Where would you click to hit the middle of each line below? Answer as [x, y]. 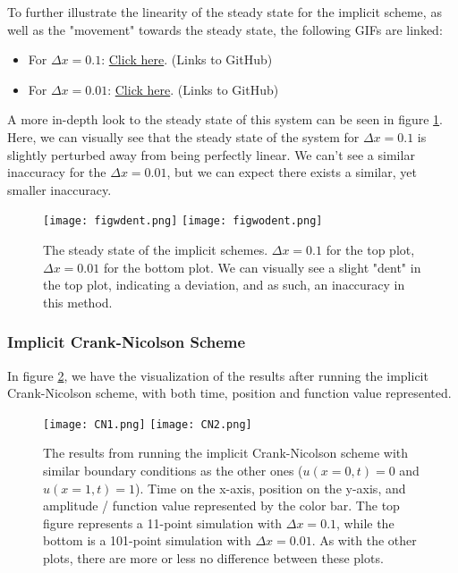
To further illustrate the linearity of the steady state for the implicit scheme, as [225, 12]
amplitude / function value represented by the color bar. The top [221, 506]
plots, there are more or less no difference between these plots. [213, 558]
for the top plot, [370, 249]
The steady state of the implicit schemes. [156, 249]
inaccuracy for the [57, 172]
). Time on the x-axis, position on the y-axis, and [271, 488]
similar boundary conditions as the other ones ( [173, 471]
